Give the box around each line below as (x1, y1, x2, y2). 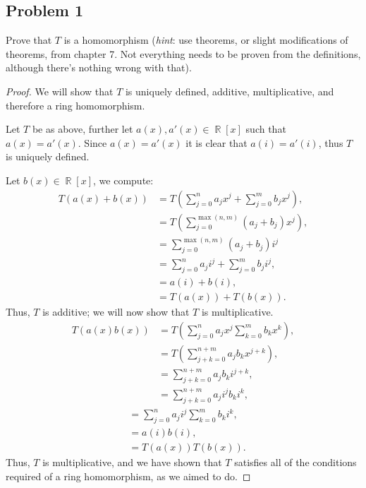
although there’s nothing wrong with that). (6, 60, 192, 75)
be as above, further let (32, 121, 133, 136)
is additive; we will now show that (42, 304, 190, 319)
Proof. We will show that (6, 83, 114, 98)
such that (245, 121, 286, 136)
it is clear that (185, 135, 248, 150)
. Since (78, 135, 107, 150)
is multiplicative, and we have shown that (42, 454, 222, 469)
